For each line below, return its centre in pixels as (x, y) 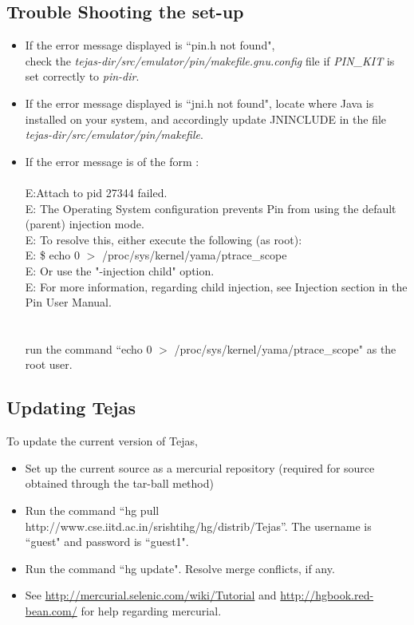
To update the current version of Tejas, (102, 441)
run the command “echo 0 (89, 348)
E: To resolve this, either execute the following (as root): (164, 239)
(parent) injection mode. (85, 224)
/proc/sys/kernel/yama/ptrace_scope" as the (285, 348)
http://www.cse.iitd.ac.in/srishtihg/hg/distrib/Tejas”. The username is (198, 526)
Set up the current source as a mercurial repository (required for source (200, 467)
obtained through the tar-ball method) (119, 483)
